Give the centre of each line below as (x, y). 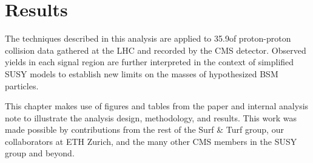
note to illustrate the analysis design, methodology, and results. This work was (151, 117)
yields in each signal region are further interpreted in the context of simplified (150, 62)
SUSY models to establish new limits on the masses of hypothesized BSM (142, 73)
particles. (22, 85)
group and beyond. (40, 153)
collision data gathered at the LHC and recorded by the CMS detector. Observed (156, 50)
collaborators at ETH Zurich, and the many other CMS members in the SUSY (151, 141)
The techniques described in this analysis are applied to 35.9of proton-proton (148, 38)
